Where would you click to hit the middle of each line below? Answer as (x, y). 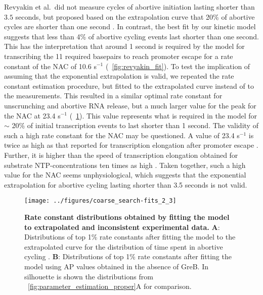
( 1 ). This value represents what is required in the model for (163, 115)
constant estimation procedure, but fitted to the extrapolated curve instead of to (129, 85)
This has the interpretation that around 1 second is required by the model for (124, 46)
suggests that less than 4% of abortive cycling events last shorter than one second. (131, 36)
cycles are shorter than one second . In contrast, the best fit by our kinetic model (130, 26)
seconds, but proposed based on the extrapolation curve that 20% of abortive (135, 16)
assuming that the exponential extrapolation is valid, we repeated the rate (119, 76)
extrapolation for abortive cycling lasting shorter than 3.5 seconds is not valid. (126, 184)
